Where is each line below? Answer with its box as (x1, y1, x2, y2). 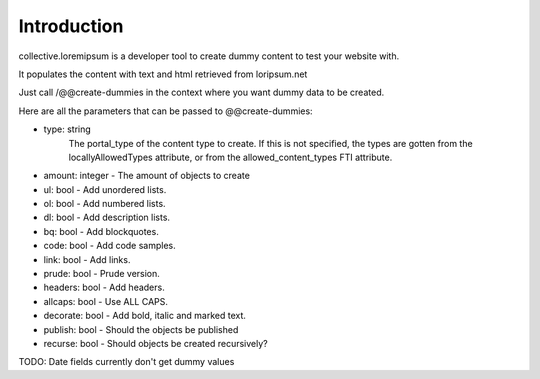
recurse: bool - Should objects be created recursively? (43, 337, 269, 349)
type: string (43, 123, 92, 135)
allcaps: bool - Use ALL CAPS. (43, 295, 169, 307)
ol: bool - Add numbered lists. (43, 198, 166, 210)
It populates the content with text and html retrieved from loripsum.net (18, 68, 308, 80)
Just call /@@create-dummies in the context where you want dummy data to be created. (18, 86, 385, 99)
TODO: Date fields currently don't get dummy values (18, 356, 235, 368)
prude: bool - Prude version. (43, 268, 160, 280)
